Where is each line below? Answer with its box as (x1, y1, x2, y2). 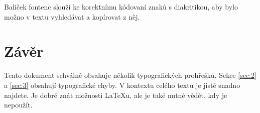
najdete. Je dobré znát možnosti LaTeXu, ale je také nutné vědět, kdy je (4, 89, 227, 100)
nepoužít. (4, 99, 33, 110)
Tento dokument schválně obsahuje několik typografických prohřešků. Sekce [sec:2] (4, 70, 256, 80)
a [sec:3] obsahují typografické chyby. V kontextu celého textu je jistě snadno (4, 79, 240, 90)
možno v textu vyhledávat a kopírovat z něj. (4, 11, 140, 22)
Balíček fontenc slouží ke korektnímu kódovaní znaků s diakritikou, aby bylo (4, 2, 238, 12)
